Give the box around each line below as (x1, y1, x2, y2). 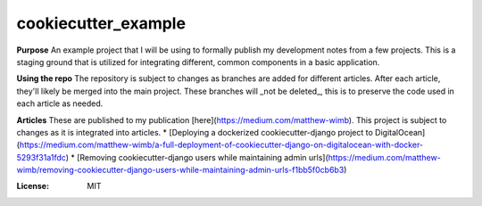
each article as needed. (16, 98, 104, 109)
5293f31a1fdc (16, 152, 66, 162)
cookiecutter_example (16, 13, 187, 33)
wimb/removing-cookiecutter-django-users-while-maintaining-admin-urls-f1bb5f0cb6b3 (16, 165, 345, 176)
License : (16, 181, 49, 192)
